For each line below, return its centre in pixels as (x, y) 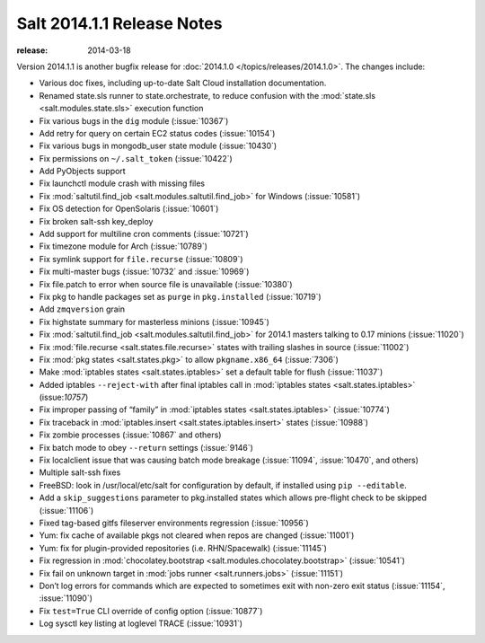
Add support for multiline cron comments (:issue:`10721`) (144, 234)
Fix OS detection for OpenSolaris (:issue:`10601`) (129, 209)
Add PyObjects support (82, 172)
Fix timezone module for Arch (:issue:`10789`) (123, 246)
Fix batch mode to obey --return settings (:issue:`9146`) (146, 447)
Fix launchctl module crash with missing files (122, 183)
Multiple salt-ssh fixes (80, 472)
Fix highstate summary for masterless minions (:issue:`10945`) (154, 321)
